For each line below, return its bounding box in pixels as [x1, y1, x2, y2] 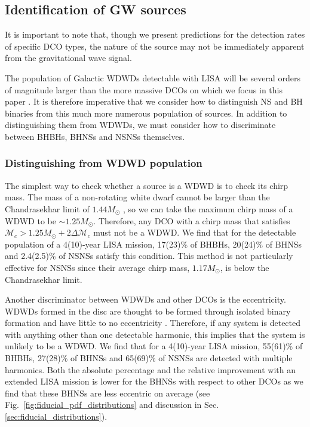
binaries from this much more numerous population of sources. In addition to [5, 106, 287, 119]
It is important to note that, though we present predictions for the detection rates [5, 28, 305, 41]
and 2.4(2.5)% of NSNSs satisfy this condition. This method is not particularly [5, 249, 293, 262]
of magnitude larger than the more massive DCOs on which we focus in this [5, 83, 283, 96]
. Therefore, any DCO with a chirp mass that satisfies [93, 214, 290, 227]
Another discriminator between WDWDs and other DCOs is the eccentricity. [5, 293, 286, 306]
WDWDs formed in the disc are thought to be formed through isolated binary [5, 304, 291, 317]
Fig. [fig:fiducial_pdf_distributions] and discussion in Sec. [5, 398, 219, 411]
